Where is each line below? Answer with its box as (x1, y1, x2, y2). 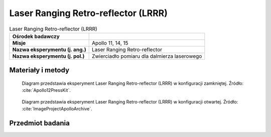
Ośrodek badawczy (12, 33, 60, 40)
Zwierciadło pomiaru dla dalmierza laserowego (91, 53, 202, 60)
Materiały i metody (9, 66, 70, 75)
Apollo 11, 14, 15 (91, 39, 128, 46)
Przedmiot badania (9, 118, 70, 127)
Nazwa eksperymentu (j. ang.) (12, 46, 86, 53)
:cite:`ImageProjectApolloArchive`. (22, 106, 92, 112)
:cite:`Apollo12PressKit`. (22, 87, 71, 93)
